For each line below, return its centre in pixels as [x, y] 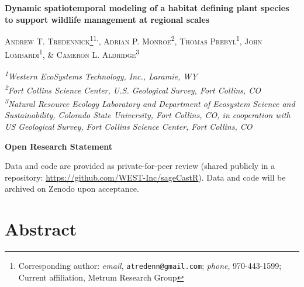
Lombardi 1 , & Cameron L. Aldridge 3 [72, 54]
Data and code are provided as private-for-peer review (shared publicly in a [140, 166]
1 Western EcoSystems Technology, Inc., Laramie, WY [101, 75]
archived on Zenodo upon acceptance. [72, 189]
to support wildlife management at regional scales [107, 19]
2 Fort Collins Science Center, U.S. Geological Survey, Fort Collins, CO [133, 89]
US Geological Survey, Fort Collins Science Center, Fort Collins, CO [129, 127]
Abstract [41, 229]
